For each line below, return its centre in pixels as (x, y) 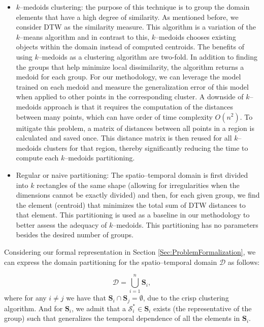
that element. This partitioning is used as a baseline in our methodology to (133, 215)
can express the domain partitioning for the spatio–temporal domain (111, 262)
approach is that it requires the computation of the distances (138, 106)
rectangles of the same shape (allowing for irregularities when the (138, 185)
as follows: (244, 262)
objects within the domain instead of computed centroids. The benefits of (130, 47)
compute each (37, 158)
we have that (86, 298)
